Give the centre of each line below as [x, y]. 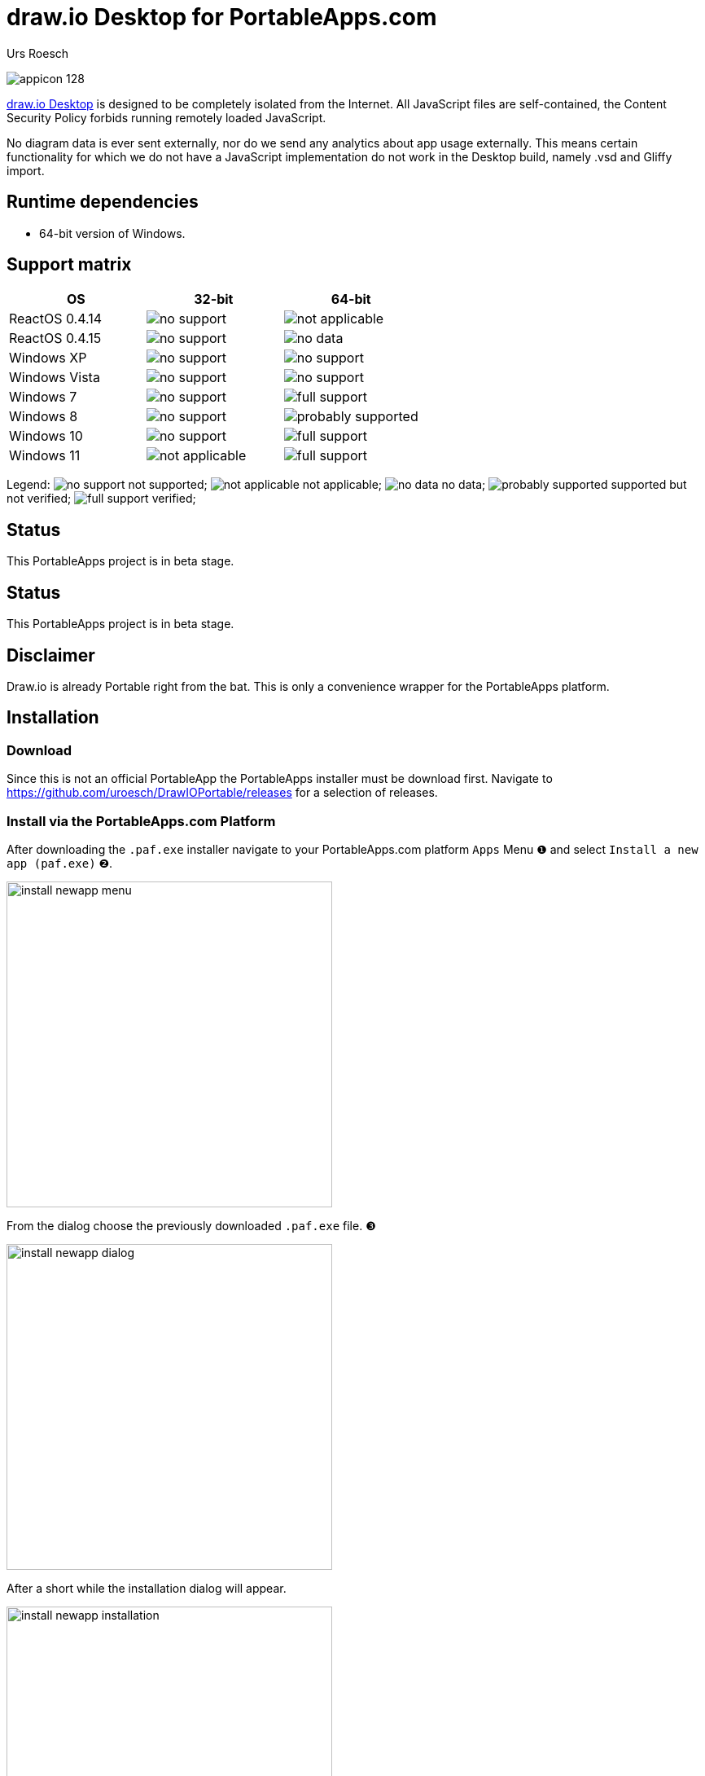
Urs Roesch [38, 53]
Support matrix [69, 265]
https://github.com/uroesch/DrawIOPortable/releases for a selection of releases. [222, 793]
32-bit [214, 299]
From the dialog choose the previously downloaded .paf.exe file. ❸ [191, 1225]
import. [26, 170]
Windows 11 [45, 456]
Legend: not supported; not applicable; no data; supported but [347, 485]
